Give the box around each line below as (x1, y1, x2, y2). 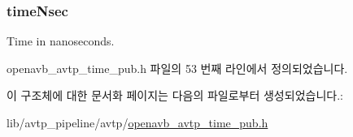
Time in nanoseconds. (7, 32, 115, 49)
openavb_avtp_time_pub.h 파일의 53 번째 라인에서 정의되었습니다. (7, 59, 348, 76)
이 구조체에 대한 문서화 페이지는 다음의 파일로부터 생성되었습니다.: (7, 87, 343, 104)
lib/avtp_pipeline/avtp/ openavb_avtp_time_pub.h (7, 114, 268, 131)
